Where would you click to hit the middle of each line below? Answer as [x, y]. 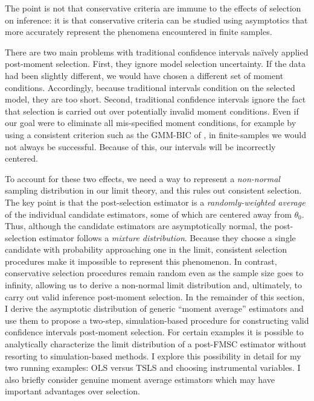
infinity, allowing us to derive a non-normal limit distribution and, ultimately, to [153, 285]
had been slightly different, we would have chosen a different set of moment [144, 75]
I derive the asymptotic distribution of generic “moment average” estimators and [154, 308]
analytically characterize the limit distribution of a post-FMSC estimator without [156, 344]
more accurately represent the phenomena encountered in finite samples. [139, 32]
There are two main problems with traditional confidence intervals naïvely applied [157, 52]
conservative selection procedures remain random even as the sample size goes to [154, 273]
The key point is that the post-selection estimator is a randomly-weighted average [155, 202]
